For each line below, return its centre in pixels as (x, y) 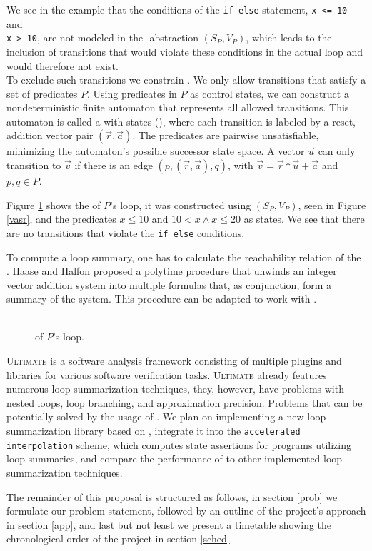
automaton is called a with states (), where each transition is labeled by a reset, (181, 121)
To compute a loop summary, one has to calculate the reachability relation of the (184, 257)
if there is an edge (114, 165)
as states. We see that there (304, 219)
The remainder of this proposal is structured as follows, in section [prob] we (172, 496)
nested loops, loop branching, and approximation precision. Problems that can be (185, 402)
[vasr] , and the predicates (61, 219)
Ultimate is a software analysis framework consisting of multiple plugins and (174, 361)
